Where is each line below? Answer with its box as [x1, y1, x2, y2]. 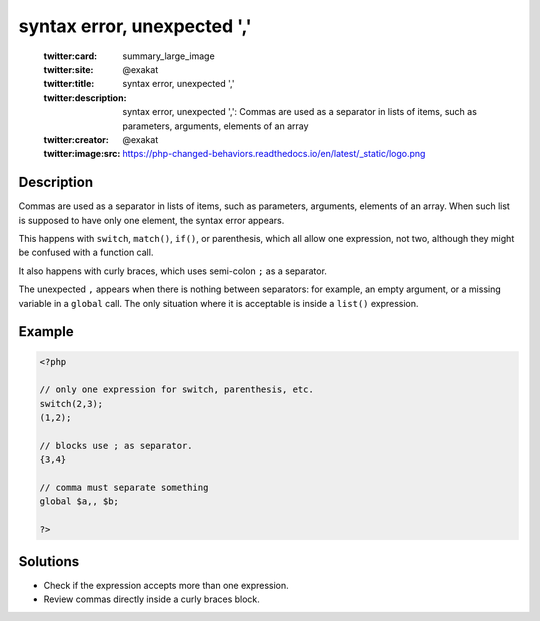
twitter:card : [43, 50, 98, 62]
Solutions [18, 553, 80, 570]
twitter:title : [43, 78, 95, 90]
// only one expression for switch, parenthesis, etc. [39, 384, 314, 395]
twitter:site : [43, 63, 94, 75]
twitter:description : [43, 91, 127, 104]
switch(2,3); [39, 398, 104, 409]
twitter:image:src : [43, 148, 121, 160]
